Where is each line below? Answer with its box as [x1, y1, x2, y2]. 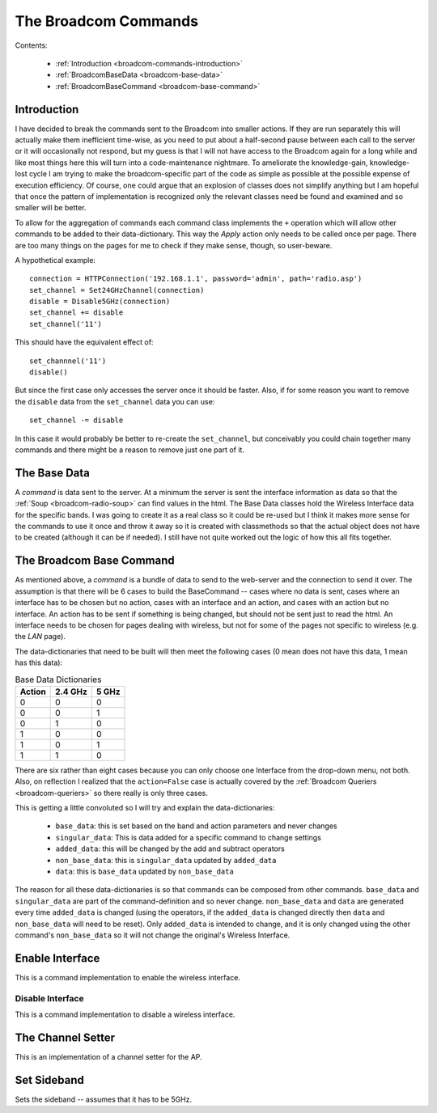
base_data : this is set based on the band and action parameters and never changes [55, 821, 337, 831]
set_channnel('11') [29, 356, 107, 366]
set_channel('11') [29, 320, 103, 328]
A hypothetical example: [15, 255, 96, 264]
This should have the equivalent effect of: [15, 337, 154, 347]
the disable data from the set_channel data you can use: [15, 396, 215, 406]
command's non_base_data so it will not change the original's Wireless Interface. [15, 930, 291, 940]
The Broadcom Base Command [15, 554, 175, 568]
